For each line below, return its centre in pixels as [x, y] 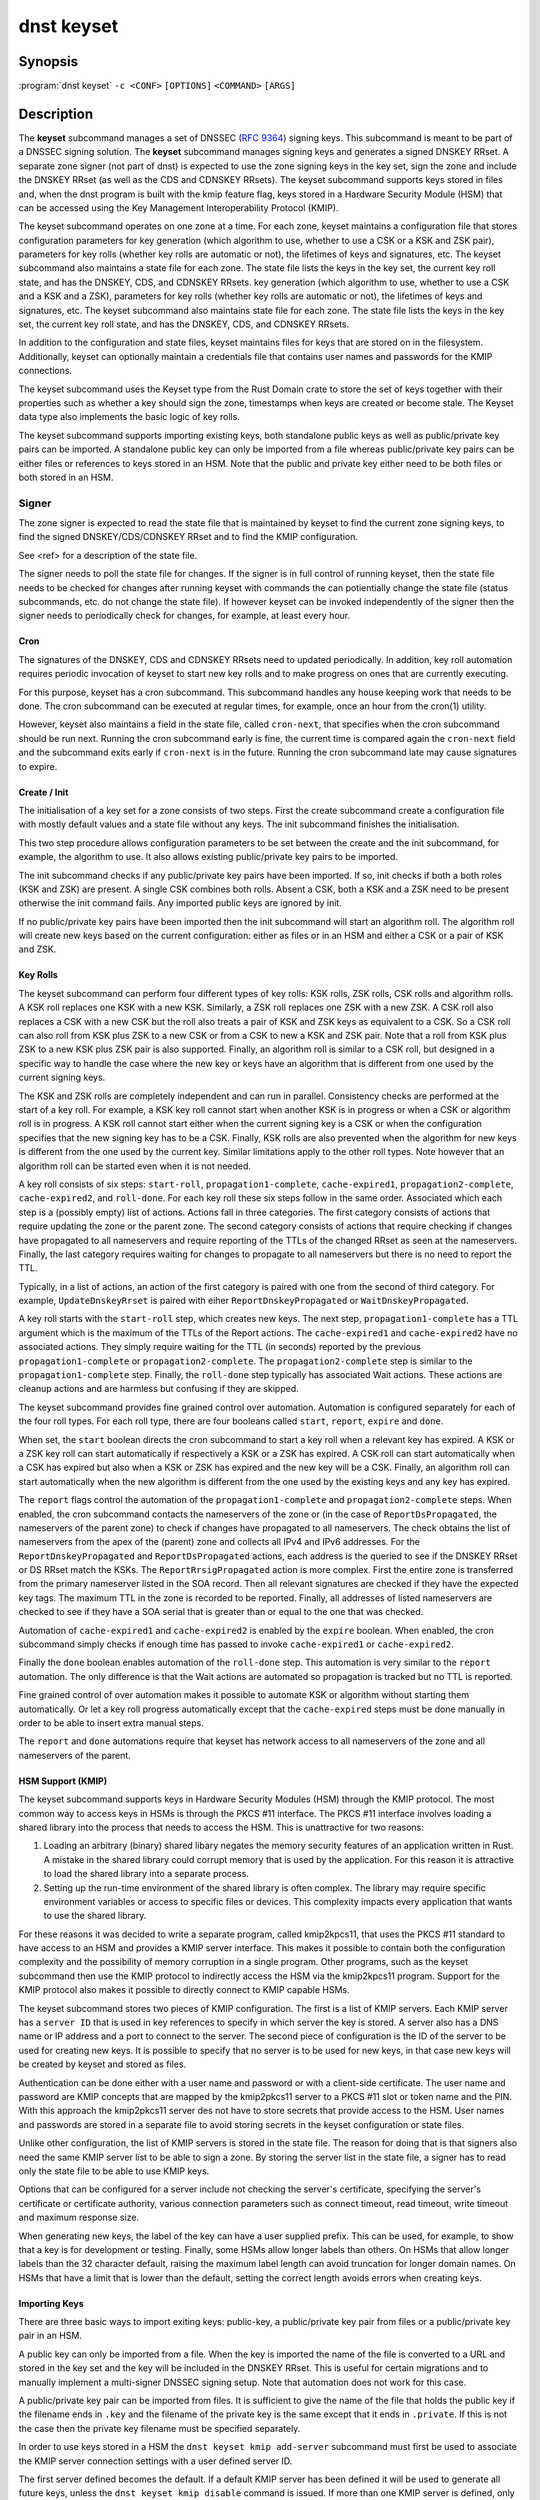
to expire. [38, 766]
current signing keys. [62, 1077]
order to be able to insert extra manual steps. [111, 1723]
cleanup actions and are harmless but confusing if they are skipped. [158, 1389]
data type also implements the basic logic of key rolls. [129, 417]
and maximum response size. [79, 2217]
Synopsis [48, 61]
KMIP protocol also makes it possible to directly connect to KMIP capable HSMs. [184, 1990]
